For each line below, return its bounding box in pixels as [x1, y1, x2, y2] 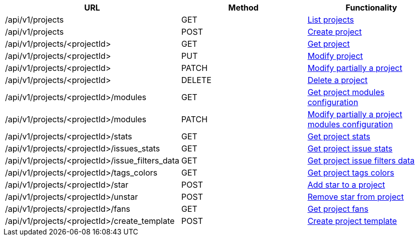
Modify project [307, 51, 363, 61]
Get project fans [307, 204, 369, 214]
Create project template [307, 216, 397, 226]
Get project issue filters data [307, 155, 415, 166]
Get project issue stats [307, 143, 393, 153]
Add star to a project [307, 180, 385, 190]
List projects [307, 15, 354, 25]
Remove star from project [307, 192, 404, 202]
